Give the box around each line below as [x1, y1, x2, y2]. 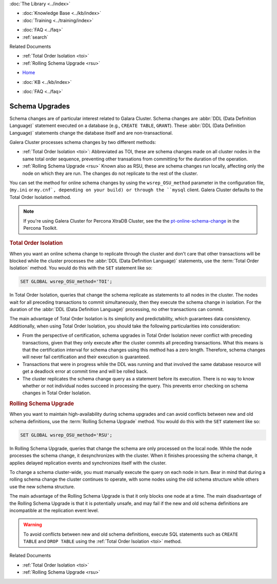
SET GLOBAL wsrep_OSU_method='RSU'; [20, 432, 113, 438]
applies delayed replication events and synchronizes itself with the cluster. [9, 460, 167, 466]
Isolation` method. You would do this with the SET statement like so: [9, 265, 153, 271]
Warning [23, 522, 42, 528]
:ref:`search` [22, 34, 49, 40]
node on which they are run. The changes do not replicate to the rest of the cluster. [22, 170, 199, 176]
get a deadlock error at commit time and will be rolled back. [22, 368, 148, 375]
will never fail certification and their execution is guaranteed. [22, 354, 150, 360]
